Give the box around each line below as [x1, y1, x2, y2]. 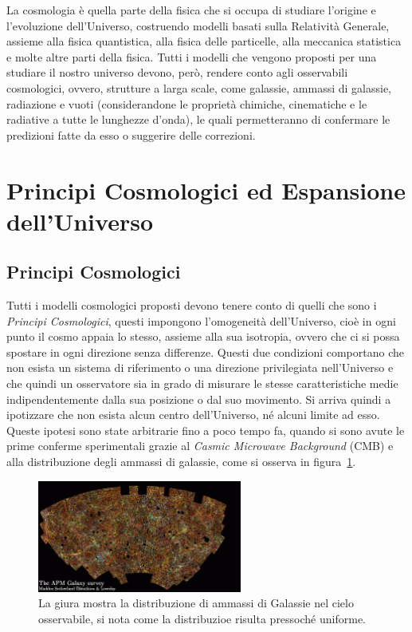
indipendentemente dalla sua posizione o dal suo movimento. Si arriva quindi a [6, 390, 391, 407]
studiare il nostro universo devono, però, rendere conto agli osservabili [6, 64, 348, 81]
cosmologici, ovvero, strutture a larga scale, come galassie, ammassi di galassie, [6, 79, 391, 96]
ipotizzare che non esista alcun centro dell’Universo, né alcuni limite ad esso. [6, 406, 380, 423]
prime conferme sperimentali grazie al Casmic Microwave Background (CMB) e [6, 437, 394, 454]
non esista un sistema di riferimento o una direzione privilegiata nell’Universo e [6, 359, 394, 376]
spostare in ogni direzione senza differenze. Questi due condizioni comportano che [6, 343, 404, 360]
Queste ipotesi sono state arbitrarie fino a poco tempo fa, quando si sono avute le [6, 421, 405, 438]
